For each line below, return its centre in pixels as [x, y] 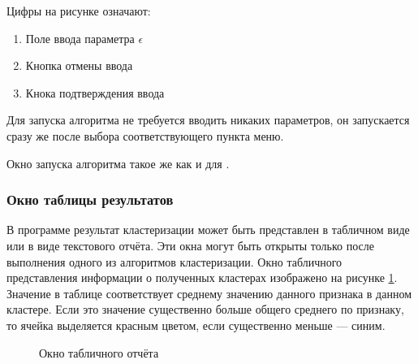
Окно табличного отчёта [99, 352]
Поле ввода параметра [80, 38]
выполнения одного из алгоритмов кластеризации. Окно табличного [175, 261]
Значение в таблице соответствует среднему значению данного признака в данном [209, 293]
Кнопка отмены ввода [79, 65]
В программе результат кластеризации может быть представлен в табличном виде [208, 230]
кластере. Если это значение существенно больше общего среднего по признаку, [205, 309]
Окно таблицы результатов [90, 199]
